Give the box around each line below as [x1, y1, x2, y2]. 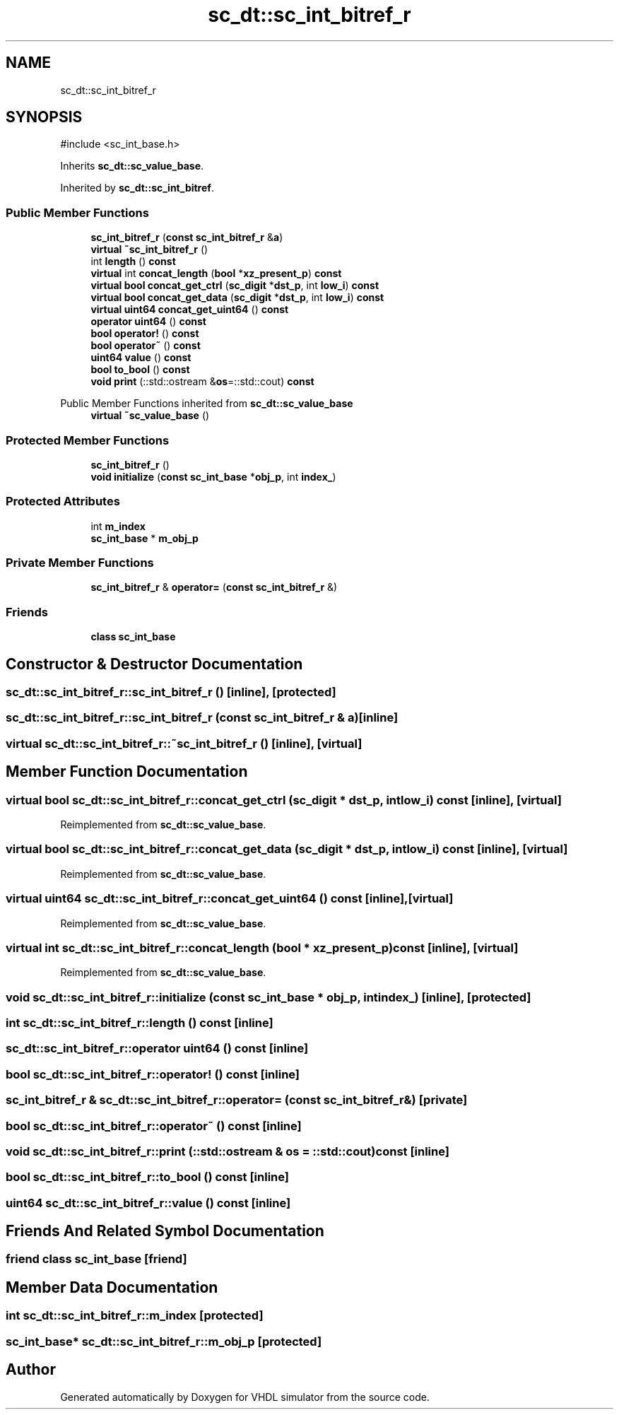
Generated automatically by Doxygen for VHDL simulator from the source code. [60, 1390, 430, 1403]
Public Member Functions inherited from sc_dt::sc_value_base [60, 397, 353, 410]
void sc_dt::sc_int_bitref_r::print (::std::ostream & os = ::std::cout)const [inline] [6, 1144, 449, 1158]
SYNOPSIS [6, 108, 83, 127]
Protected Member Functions [6, 433, 170, 447]
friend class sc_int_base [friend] [6, 1252, 187, 1267]
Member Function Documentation [6, 763, 248, 781]
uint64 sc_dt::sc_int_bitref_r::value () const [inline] [6, 1195, 291, 1210]
